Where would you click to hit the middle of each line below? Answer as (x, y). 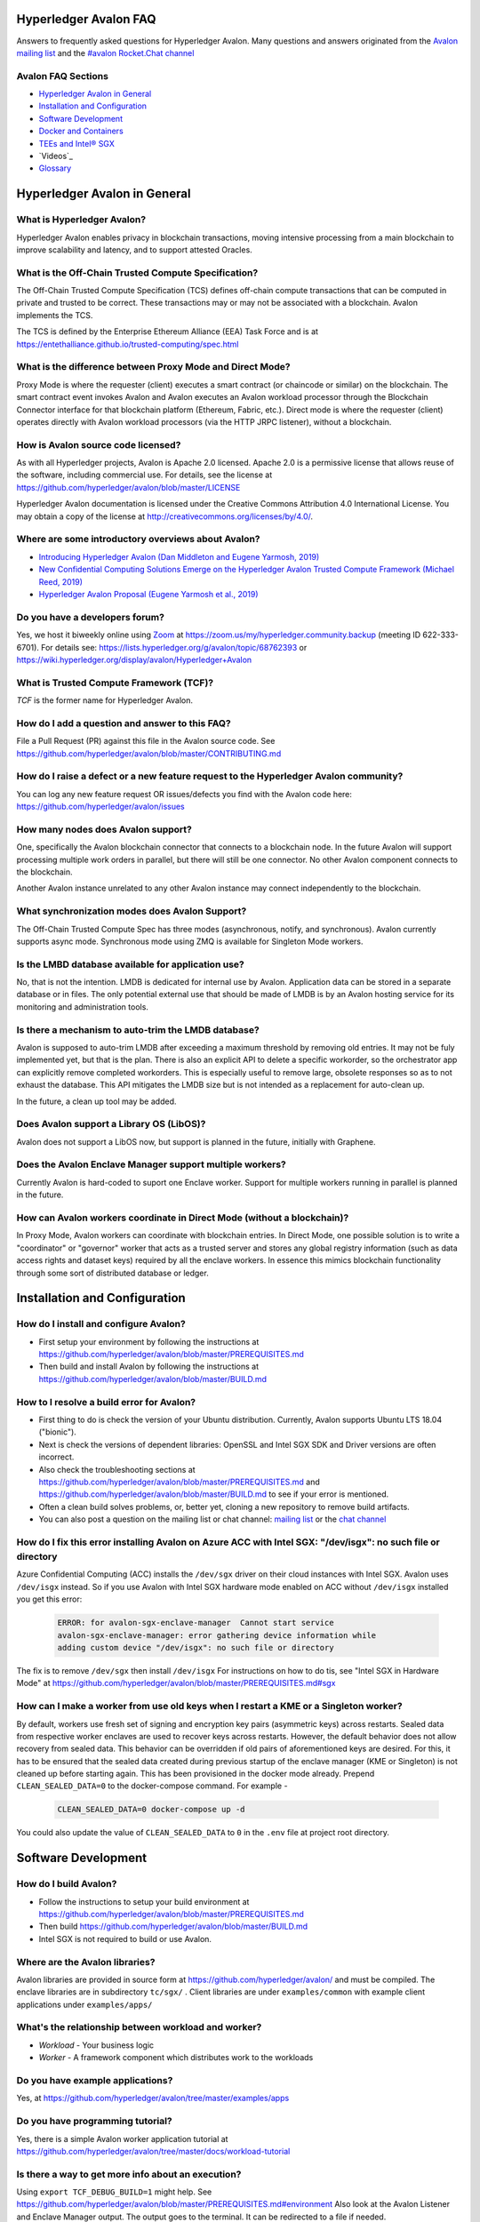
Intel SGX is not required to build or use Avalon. (125, 1938)
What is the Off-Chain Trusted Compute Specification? (137, 273)
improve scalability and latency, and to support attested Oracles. (134, 250)
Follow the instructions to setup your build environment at (144, 1901)
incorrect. (56, 1457)
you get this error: (49, 1599)
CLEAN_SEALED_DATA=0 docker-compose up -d (151, 1810)
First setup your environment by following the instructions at (149, 1341)
